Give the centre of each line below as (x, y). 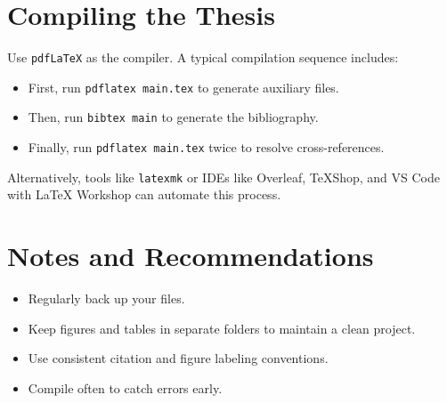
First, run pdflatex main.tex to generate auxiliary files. (183, 87)
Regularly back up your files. (106, 298)
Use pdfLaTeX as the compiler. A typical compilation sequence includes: (203, 57)
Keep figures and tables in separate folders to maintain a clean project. (222, 328)
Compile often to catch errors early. (125, 387)
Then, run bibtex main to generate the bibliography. (173, 117)
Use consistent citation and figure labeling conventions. (178, 358)
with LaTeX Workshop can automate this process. (144, 194)
